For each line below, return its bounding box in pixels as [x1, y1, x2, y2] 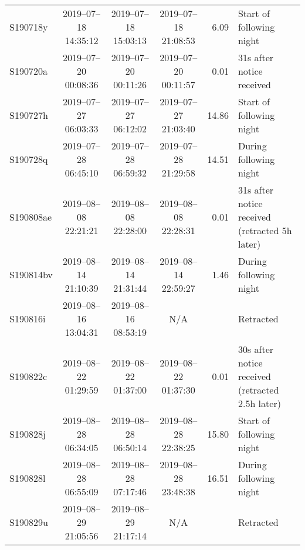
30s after [238, 342, 274, 356]
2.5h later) [238, 396, 281, 410]
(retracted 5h [238, 224, 292, 237]
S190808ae [9, 210, 52, 224]
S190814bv [9, 268, 53, 281]
